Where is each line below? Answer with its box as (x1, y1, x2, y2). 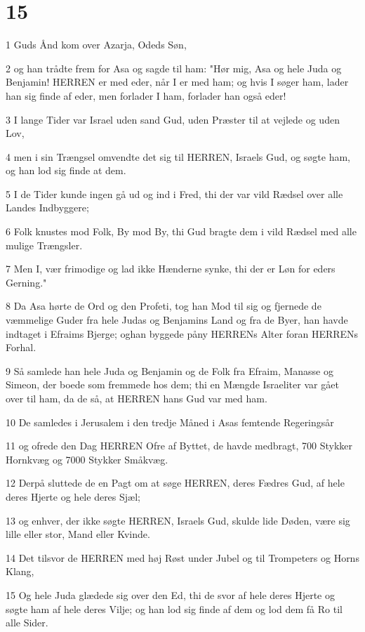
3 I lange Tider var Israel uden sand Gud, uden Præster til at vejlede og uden (6, 112, 340, 126)
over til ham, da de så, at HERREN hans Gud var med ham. (6, 391, 267, 405)
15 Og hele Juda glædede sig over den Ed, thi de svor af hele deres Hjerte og (6, 587, 335, 602)
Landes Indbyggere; (6, 200, 89, 215)
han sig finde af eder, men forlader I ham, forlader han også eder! (6, 88, 286, 103)
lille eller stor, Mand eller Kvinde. (6, 527, 150, 541)
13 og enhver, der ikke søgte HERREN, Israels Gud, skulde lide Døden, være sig (6, 513, 350, 527)
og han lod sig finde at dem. (6, 163, 126, 178)
